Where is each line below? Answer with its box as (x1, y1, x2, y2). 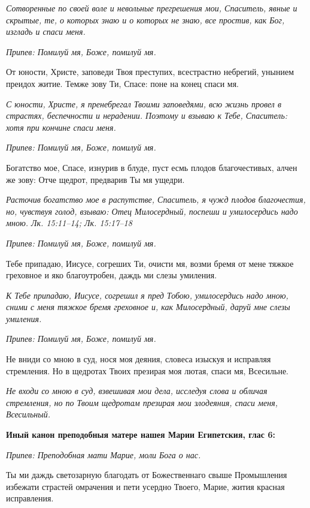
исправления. (6, 492, 54, 504)
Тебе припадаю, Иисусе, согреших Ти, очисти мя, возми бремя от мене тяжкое (6, 257, 294, 269)
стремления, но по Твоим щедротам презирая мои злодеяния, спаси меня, (6, 396, 278, 408)
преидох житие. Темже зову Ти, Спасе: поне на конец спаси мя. (6, 77, 239, 89)
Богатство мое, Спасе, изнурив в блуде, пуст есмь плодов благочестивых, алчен (6, 161, 297, 173)
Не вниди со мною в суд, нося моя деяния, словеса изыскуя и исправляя (6, 353, 271, 365)
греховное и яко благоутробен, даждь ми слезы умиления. (6, 269, 217, 281)
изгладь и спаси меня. (6, 25, 86, 38)
